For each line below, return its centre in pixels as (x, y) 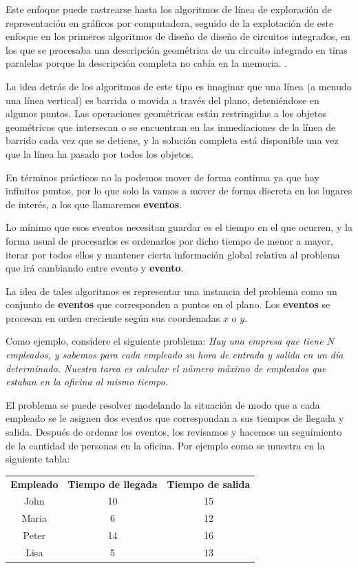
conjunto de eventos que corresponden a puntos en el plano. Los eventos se (168, 304)
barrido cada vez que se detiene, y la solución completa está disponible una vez (172, 140)
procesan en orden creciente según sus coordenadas (113, 317)
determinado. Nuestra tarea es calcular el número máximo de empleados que (166, 368)
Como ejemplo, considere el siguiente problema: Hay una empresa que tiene (165, 341)
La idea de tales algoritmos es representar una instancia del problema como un (171, 291)
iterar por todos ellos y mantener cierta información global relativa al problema (173, 254)
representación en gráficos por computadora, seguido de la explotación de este (170, 22)
